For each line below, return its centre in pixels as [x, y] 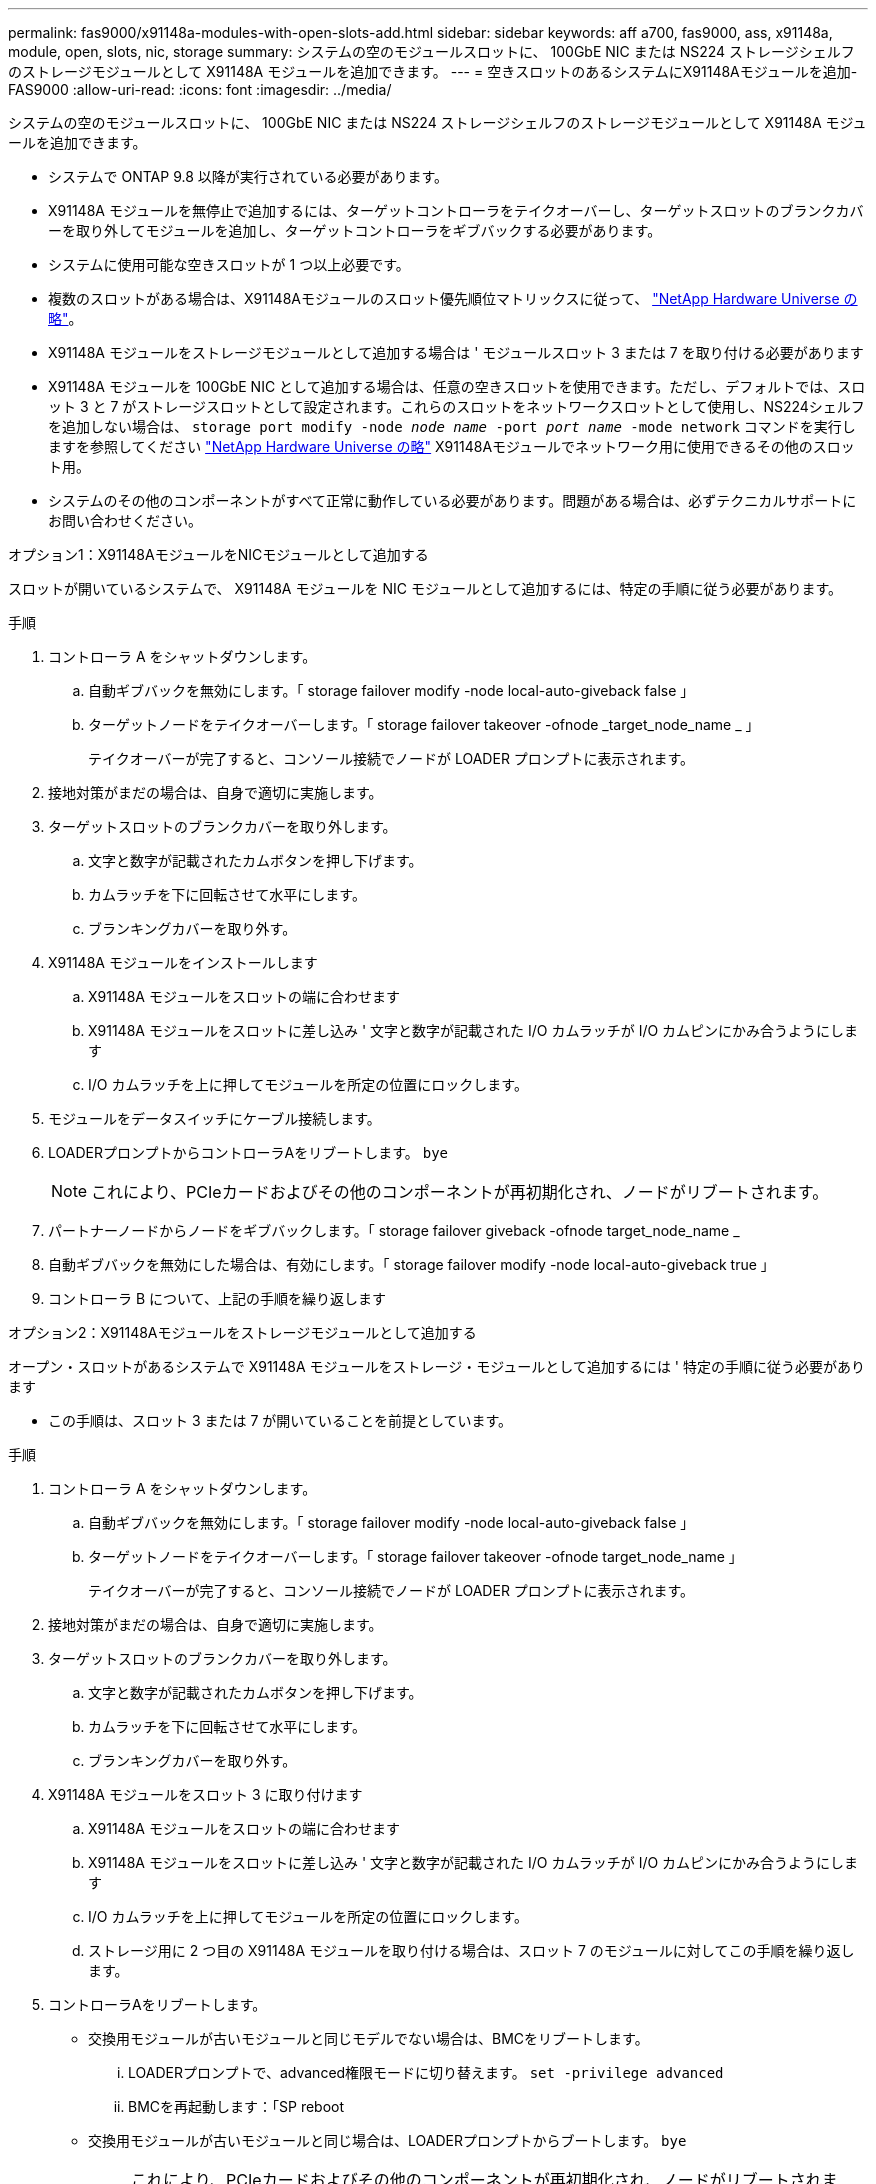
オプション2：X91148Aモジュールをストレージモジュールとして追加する [242, 1332]
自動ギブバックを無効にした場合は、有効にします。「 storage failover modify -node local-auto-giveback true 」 [411, 1264]
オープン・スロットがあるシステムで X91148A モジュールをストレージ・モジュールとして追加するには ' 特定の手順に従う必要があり [437, 1366]
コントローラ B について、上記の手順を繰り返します [217, 1298]
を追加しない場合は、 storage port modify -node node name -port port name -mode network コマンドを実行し [452, 426]
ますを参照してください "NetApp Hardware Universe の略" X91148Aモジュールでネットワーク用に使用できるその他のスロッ [451, 446]
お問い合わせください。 [125, 520]
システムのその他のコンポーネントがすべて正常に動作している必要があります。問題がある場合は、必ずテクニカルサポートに [452, 500]
